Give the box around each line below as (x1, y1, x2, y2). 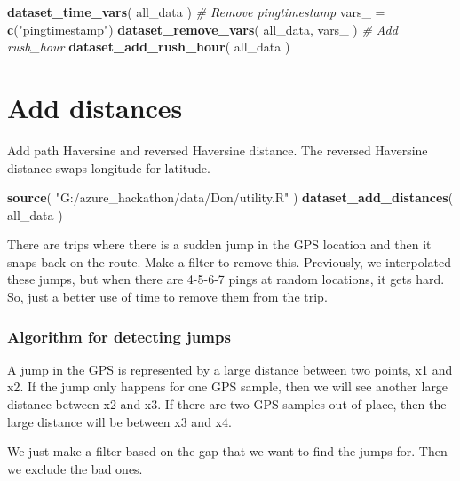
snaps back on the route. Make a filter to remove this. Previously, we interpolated (7, 252, 452, 271)
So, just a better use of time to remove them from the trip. (7, 288, 328, 306)
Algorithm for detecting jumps (7, 325, 231, 347)
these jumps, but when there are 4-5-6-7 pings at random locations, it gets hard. (7, 270, 445, 288)
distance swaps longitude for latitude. (7, 158, 210, 177)
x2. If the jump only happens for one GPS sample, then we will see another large (7, 377, 448, 396)
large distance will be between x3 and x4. (7, 412, 232, 430)
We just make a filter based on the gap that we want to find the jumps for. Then (7, 442, 448, 461)
